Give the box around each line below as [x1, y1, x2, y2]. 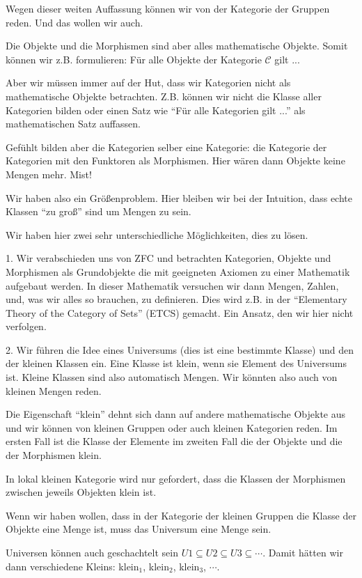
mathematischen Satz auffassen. [6, 116, 141, 131]
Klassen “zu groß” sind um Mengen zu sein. [6, 204, 191, 219]
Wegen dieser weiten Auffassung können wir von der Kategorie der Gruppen [6, 1, 330, 15]
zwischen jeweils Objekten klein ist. [6, 485, 157, 499]
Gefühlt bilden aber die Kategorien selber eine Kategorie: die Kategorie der [6, 139, 327, 154]
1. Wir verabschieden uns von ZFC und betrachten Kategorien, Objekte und [6, 251, 331, 265]
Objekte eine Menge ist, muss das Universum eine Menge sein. [6, 522, 271, 536]
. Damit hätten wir [262, 545, 343, 559]
